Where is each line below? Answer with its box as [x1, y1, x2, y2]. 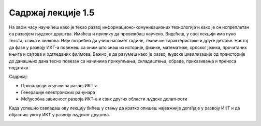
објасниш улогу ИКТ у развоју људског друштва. [9, 112, 111, 118]
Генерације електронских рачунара [21, 90, 95, 95]
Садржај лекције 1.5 [9, 7, 95, 18]
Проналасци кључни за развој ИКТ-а [21, 82, 98, 88]
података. [9, 64, 29, 70]
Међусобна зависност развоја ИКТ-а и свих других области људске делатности [21, 96, 188, 102]
